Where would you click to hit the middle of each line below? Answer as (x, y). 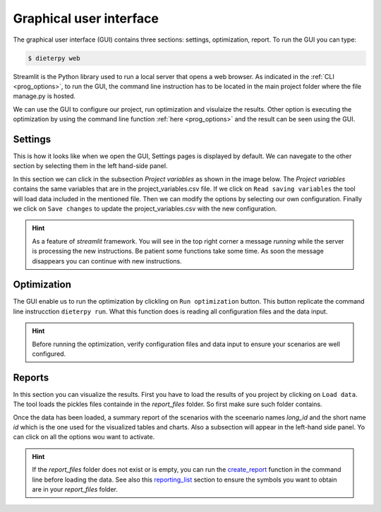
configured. (49, 354)
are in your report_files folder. (75, 489)
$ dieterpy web (54, 58)
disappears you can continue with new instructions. (107, 261)
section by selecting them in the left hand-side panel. (90, 166)
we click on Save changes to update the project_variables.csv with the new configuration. (145, 208)
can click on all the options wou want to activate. (84, 437)
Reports (31, 377)
